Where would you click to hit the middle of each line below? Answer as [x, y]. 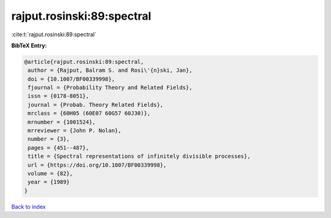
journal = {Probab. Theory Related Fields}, [96, 105]
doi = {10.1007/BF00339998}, [71, 79]
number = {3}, [49, 139]
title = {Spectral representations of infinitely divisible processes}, [139, 156]
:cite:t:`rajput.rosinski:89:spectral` [54, 34]
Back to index [29, 206]
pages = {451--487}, [59, 148]
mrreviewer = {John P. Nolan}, [75, 131]
